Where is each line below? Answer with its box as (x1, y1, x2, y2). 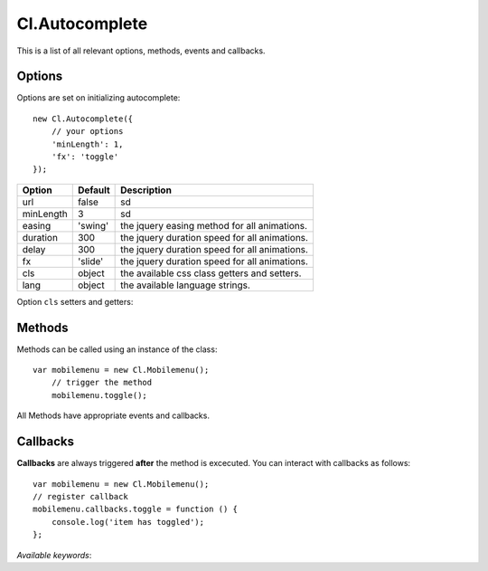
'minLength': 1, (51, 138, 124, 149)
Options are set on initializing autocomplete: (16, 92, 181, 103)
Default (77, 184, 110, 196)
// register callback (33, 491, 128, 501)
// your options (51, 127, 124, 137)
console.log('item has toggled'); (51, 517, 205, 527)
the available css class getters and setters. (120, 267, 302, 280)
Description (120, 184, 172, 196)
